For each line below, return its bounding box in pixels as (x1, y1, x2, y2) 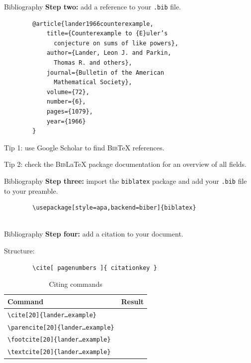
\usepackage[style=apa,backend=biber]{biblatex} (32, 204, 196, 212)
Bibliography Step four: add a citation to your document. (4, 229, 183, 239)
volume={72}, (46, 88, 89, 96)
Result (121, 296, 144, 306)
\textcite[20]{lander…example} (7, 349, 111, 356)
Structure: (4, 245, 35, 255)
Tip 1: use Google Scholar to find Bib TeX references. (4, 142, 165, 152)
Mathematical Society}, (54, 79, 132, 86)
